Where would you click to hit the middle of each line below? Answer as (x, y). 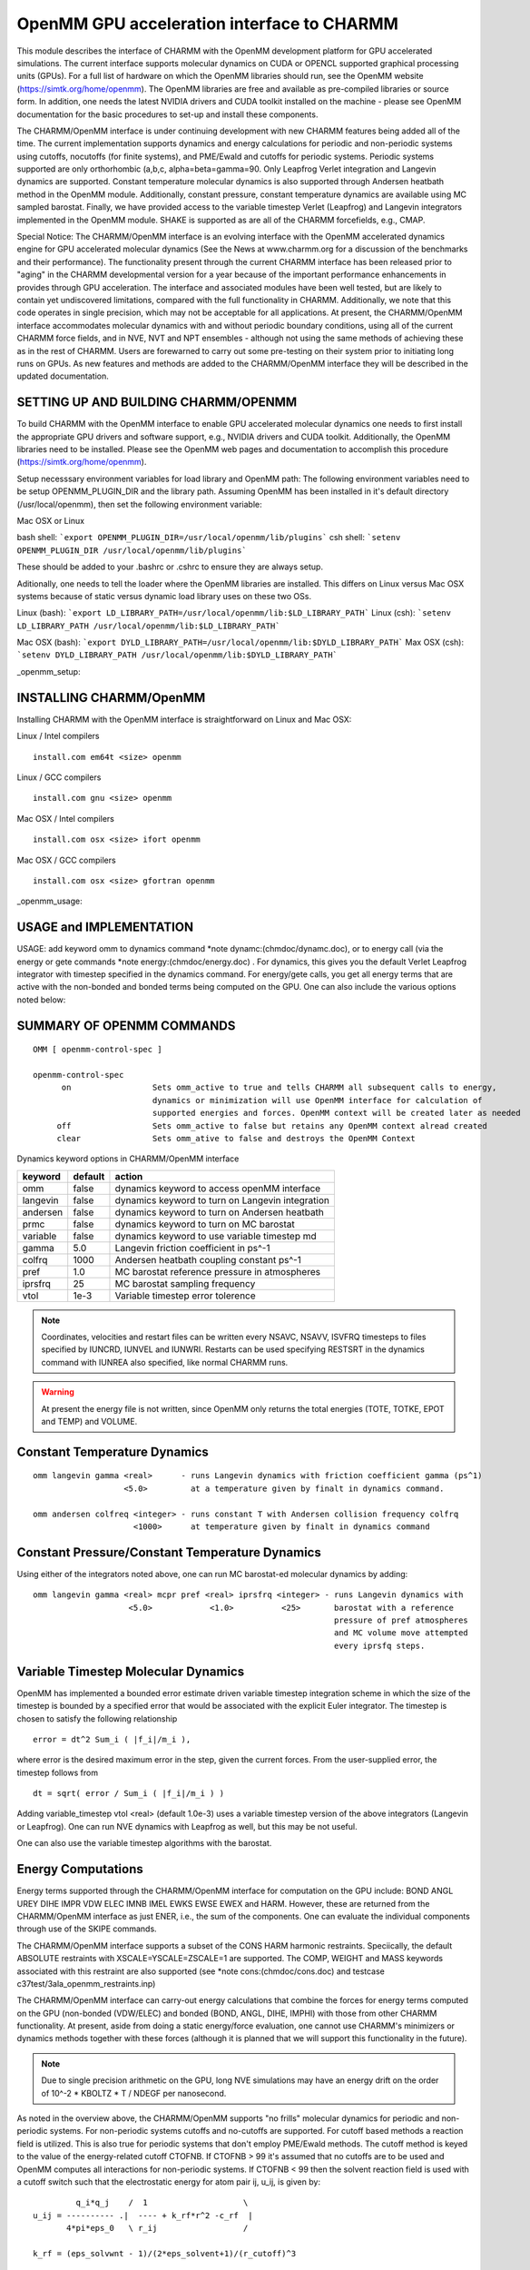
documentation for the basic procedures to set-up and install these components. (167, 114)
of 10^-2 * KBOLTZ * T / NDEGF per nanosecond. (134, 2093)
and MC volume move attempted (402, 1633)
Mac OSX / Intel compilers (66, 818)
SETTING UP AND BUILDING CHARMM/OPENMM (157, 403)
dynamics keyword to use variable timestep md (216, 1236)
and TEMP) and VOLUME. (89, 1422)
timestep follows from (58, 1772)
